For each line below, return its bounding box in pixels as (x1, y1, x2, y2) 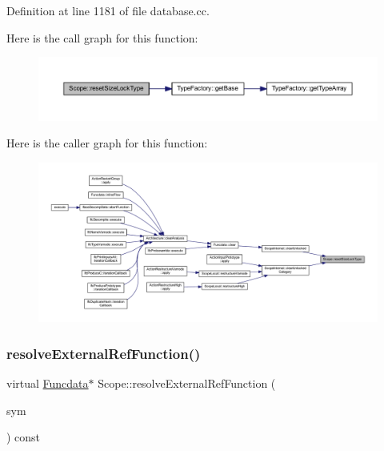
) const (6, 429, 41, 445)
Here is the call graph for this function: (6, 29, 198, 46)
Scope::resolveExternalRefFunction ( (98, 375, 276, 392)
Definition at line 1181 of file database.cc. (6, 2, 210, 18)
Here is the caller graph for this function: (6, 135, 208, 151)
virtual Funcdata (6, 375, 89, 392)
